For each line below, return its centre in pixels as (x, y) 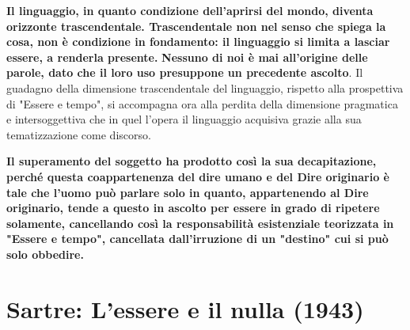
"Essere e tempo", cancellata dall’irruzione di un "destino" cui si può (197, 239)
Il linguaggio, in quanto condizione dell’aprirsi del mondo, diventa (190, 10)
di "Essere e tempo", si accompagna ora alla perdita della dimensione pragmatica (202, 103)
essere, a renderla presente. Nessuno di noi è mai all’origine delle (187, 57)
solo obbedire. (45, 254)
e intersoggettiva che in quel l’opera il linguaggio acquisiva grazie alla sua (184, 119)
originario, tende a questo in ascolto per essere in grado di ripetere (193, 208)
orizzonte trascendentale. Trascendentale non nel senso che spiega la (196, 26)
